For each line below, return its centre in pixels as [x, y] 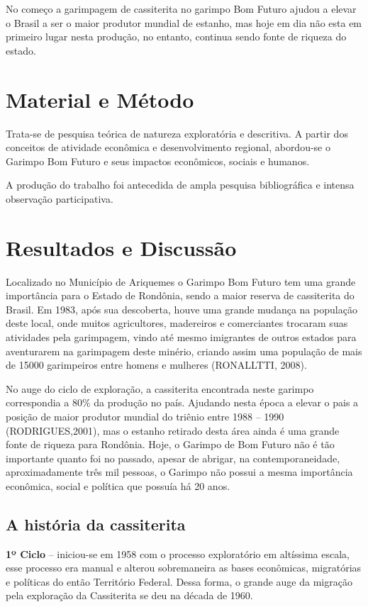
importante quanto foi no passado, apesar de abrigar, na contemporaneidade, [173, 458]
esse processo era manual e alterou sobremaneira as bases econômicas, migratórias [184, 568]
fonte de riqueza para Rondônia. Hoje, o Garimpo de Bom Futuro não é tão [170, 444]
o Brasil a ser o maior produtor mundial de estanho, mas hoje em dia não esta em [184, 22]
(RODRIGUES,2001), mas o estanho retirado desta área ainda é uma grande [173, 430]
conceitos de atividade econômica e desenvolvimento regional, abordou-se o [168, 147]
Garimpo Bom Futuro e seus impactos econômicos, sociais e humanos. [158, 161]
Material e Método [100, 99]
